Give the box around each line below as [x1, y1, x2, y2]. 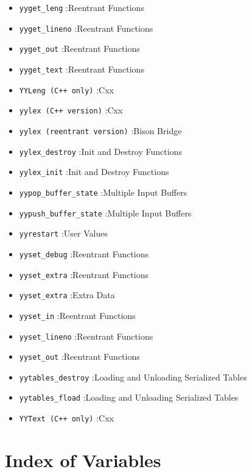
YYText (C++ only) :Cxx [19, 412, 114, 424]
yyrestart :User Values [19, 227, 108, 240]
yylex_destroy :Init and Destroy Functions [19, 145, 182, 157]
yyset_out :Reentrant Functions [19, 350, 140, 363]
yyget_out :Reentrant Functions [19, 42, 140, 55]
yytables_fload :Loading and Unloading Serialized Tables [19, 391, 239, 404]
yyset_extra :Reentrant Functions [19, 268, 149, 281]
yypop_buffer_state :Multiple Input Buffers [19, 185, 187, 198]
